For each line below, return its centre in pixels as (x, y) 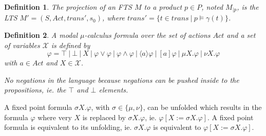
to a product (163, 7)
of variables (22, 45)
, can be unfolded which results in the (202, 107)
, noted (212, 7)
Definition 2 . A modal (41, 35)
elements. (113, 90)
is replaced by (104, 117)
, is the (248, 7)
